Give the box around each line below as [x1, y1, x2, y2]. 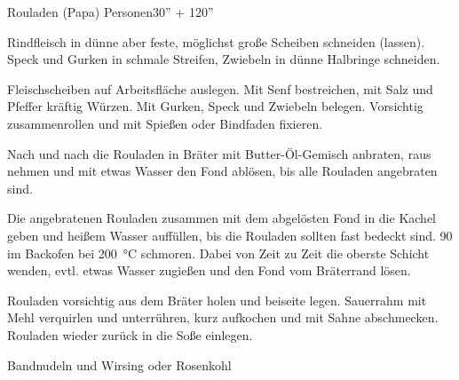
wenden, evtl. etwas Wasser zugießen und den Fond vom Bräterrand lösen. [7, 261, 411, 280]
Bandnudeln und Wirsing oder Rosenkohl [7, 355, 232, 374]
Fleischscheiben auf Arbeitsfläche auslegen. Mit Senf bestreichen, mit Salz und [7, 79, 433, 98]
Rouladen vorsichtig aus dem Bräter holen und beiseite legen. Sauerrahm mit [7, 290, 427, 309]
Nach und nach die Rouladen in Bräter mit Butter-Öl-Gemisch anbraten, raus [7, 144, 431, 162]
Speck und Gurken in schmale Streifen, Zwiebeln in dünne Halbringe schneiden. [7, 50, 440, 68]
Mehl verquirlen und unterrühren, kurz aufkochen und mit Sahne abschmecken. [7, 308, 439, 327]
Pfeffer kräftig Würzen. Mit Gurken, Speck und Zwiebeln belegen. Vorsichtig [7, 97, 423, 115]
